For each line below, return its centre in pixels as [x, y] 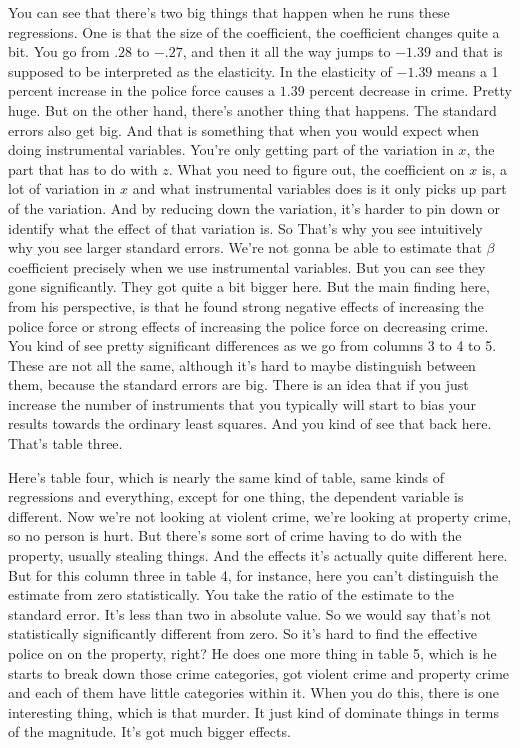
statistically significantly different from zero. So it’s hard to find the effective [243, 633]
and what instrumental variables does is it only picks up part [319, 188]
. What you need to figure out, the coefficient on [316, 168]
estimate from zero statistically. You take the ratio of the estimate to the [231, 594]
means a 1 [468, 70]
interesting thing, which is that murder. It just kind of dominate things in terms [253, 711]
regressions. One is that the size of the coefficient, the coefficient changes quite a [254, 31]
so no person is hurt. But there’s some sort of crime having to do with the [235, 535]
